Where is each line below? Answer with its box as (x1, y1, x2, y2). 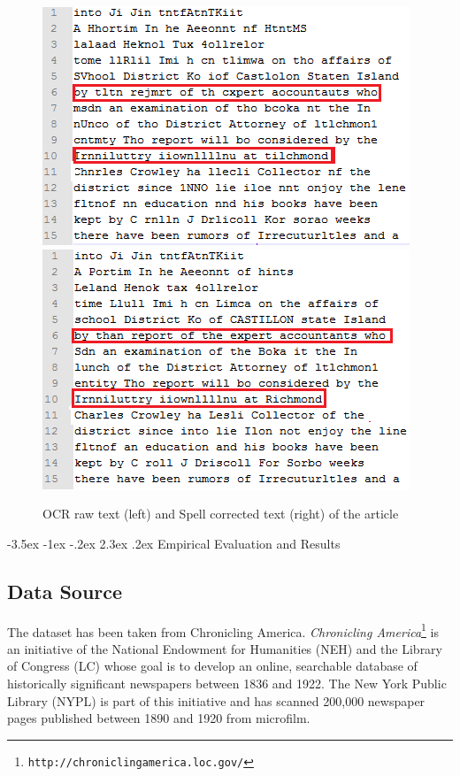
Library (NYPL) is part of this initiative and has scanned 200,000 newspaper (7, 691, 425, 710)
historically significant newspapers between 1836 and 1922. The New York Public (7, 674, 447, 693)
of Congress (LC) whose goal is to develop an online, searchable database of (7, 657, 418, 675)
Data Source (7, 577, 123, 604)
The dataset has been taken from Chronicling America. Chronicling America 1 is (7, 619, 440, 641)
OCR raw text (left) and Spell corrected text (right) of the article (42, 504, 399, 523)
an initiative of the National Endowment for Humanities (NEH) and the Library (7, 639, 443, 657)
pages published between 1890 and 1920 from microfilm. (7, 709, 310, 727)
